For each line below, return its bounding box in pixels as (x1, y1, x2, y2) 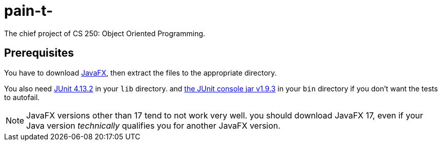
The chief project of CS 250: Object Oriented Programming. (4, 29, 206, 38)
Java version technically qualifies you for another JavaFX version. (26, 120, 280, 131)
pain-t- (4, 2, 53, 19)
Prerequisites (4, 46, 74, 60)
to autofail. (4, 92, 40, 102)
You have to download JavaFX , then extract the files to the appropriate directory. (4, 68, 277, 77)
